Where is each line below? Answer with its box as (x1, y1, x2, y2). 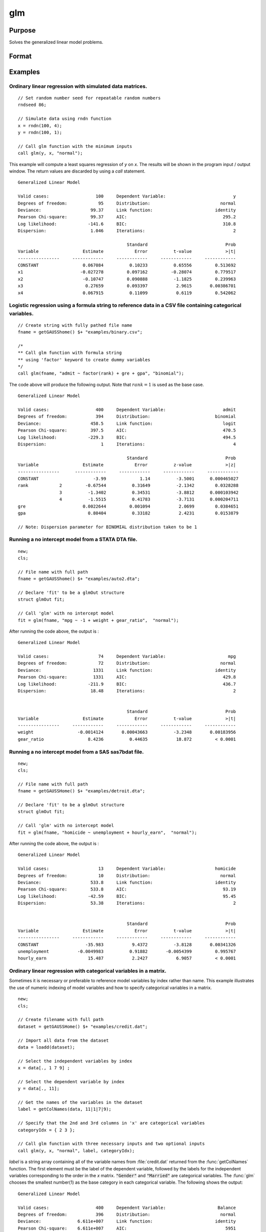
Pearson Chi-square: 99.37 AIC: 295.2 (18, 214, 236, 220)
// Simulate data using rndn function (18, 116, 112, 122)
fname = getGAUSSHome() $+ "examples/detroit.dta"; (18, 788, 145, 794)
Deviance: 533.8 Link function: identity (18, 880, 236, 885)
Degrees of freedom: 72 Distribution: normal (18, 660, 236, 666)
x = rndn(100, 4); (18, 123, 63, 128)
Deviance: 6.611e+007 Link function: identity (18, 1219, 236, 1224)
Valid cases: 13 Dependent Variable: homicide (18, 866, 236, 872)
